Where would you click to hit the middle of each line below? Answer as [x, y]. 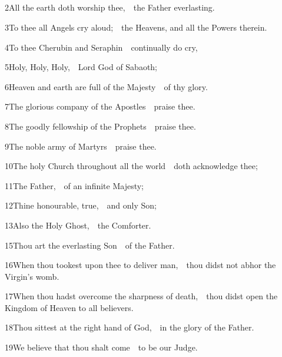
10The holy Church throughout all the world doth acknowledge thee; [131, 166]
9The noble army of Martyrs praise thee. [81, 146]
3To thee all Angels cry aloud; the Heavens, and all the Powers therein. [136, 27]
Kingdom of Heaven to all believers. [69, 307]
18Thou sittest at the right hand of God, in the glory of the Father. [130, 327]
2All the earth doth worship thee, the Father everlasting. [110, 7]
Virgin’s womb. [32, 276]
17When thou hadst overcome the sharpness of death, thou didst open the [141, 296]
